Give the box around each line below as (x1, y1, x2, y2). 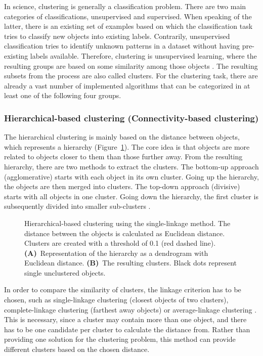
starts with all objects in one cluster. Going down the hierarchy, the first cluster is (4, 191, 258, 201)
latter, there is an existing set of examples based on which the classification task (4, 21, 253, 31)
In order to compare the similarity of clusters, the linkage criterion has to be (4, 284, 241, 295)
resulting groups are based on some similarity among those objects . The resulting (4, 60, 258, 71)
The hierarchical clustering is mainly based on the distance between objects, (4, 131, 240, 142)
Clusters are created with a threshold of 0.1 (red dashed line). (24, 238, 216, 248)
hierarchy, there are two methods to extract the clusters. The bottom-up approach (4, 161, 259, 171)
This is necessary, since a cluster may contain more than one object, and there (4, 314, 247, 325)
